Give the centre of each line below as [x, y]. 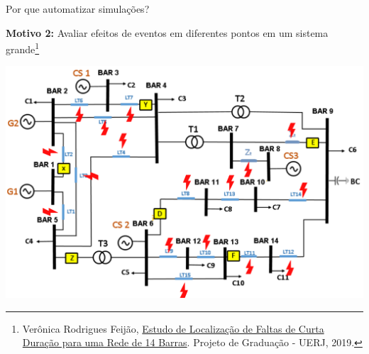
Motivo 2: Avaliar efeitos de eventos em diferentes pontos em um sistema [167, 32]
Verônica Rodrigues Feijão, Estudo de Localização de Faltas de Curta [173, 328]
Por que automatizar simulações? [78, 9]
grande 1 [23, 48]
